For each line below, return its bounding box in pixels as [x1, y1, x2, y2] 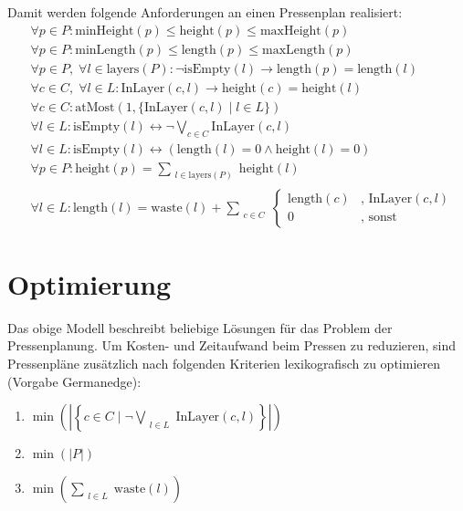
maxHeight [259, 24, 321, 37]
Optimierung [7, 265, 172, 302]
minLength [75, 43, 136, 57]
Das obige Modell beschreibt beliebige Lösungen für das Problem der [7, 318, 393, 337]
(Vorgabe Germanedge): [7, 371, 142, 391]
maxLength [262, 43, 326, 57]
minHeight [75, 24, 134, 37]
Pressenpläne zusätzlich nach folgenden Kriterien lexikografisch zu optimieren [7, 353, 440, 372]
